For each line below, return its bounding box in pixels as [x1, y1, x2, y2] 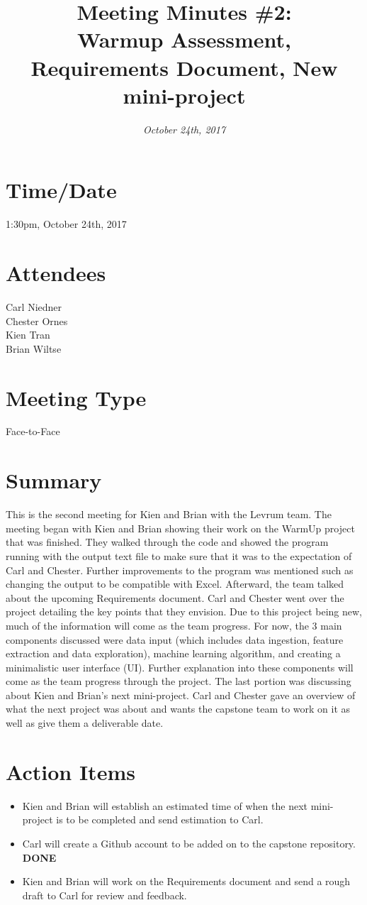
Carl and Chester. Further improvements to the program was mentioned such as [6, 562, 354, 577]
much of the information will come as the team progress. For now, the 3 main [6, 618, 342, 632]
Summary [6, 466, 102, 495]
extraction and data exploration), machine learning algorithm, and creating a [6, 646, 341, 661]
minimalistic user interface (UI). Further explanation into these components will [6, 659, 354, 674]
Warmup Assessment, [77, 25, 291, 54]
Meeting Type [6, 383, 147, 412]
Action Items [6, 757, 135, 786]
